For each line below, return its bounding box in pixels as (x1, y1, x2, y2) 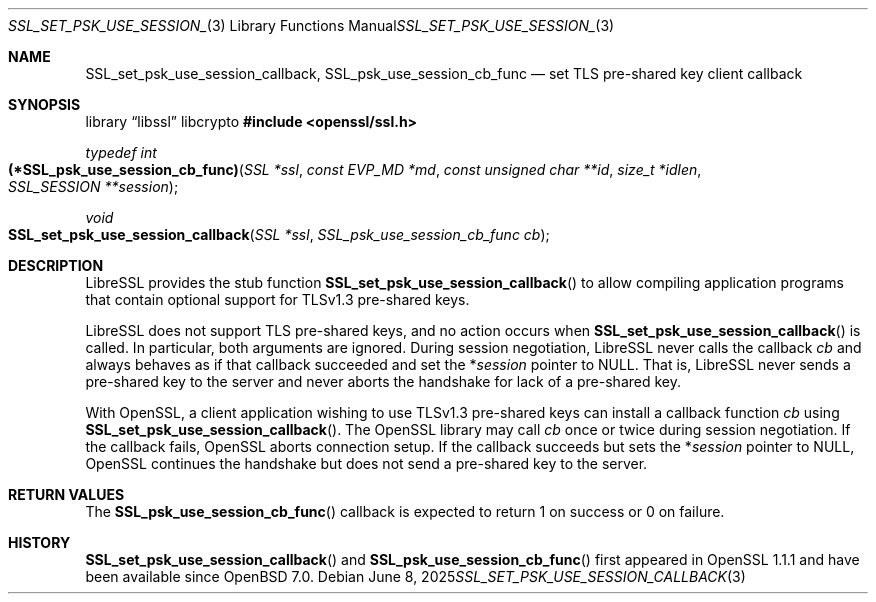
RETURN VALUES (8, 486, 125, 503)
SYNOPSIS (8, 96, 81, 113)
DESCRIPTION (8, 257, 104, 274)
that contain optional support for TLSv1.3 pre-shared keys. (85, 291, 470, 308)
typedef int (85, 144, 157, 161)
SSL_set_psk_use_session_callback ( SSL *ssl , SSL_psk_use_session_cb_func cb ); (8, 226, 550, 243)
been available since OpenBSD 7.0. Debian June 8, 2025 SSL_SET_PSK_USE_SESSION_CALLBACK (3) (85, 568, 746, 585)
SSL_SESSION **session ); (8, 178, 179, 195)
